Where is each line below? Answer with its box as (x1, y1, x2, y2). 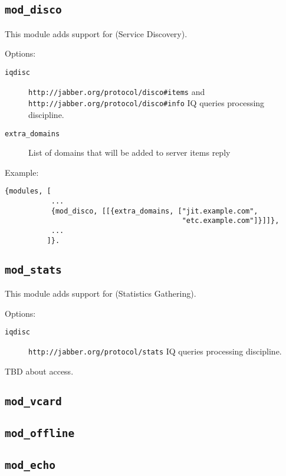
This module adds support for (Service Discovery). (5, 27, 188, 40)
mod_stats (5, 263, 62, 276)
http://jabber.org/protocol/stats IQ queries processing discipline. (28, 344, 282, 357)
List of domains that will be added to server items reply (28, 146, 231, 159)
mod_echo (5, 459, 55, 472)
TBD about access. (5, 365, 74, 377)
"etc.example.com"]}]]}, (182, 216, 280, 225)
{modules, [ (5, 187, 51, 196)
